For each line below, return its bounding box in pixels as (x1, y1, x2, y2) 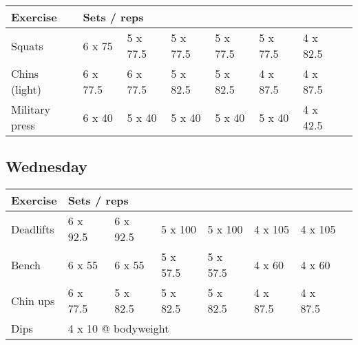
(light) (11, 81, 42, 97)
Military (11, 101, 50, 117)
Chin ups (11, 292, 55, 309)
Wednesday (6, 156, 87, 177)
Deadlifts (11, 220, 54, 237)
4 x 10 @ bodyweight (67, 320, 169, 337)
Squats (11, 37, 43, 54)
